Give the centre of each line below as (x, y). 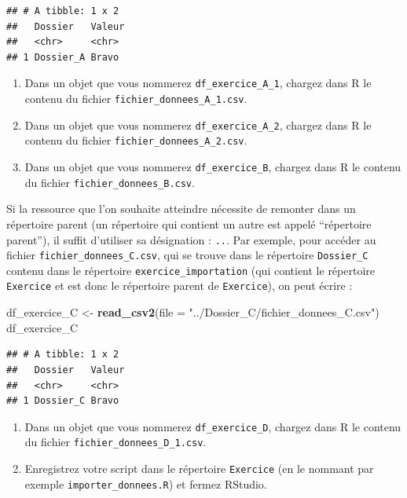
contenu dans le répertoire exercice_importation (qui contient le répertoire (191, 270)
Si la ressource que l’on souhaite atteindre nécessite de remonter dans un (181, 209)
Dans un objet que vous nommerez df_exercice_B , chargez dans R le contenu (213, 167)
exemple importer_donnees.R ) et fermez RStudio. (146, 483)
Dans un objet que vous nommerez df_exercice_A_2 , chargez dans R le (198, 124)
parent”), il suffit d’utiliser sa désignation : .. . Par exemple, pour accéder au (191, 239)
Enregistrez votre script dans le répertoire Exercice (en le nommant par (199, 468)
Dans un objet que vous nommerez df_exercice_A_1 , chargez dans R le (198, 83)
